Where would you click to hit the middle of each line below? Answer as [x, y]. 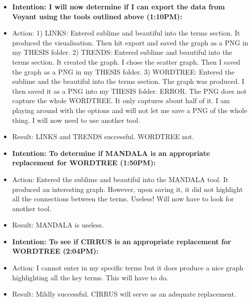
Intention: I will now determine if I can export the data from [118, 6]
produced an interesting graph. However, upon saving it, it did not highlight [127, 189]
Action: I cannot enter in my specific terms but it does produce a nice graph [128, 268]
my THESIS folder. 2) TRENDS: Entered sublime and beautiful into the [122, 52]
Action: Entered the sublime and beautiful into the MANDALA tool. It [120, 179]
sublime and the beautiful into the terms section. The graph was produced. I [128, 81]
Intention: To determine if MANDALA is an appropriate [111, 153]
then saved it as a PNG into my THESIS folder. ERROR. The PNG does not [129, 91]
